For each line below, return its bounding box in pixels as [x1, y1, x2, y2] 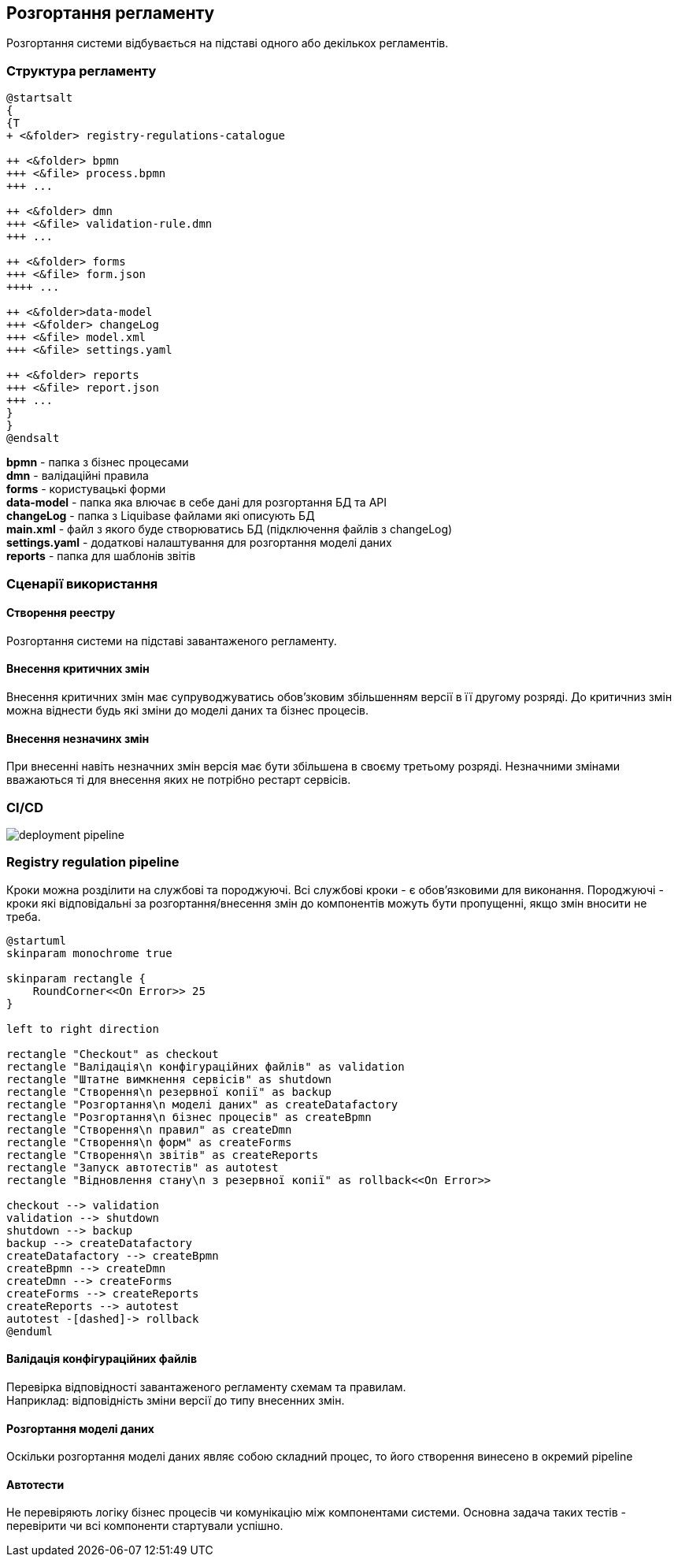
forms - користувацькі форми [6, 482, 166, 496]
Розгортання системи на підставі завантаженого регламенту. [6, 633, 337, 648]
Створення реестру [6, 606, 116, 620]
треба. [6, 909, 41, 923]
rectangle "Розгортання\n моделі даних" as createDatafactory [6, 1097, 398, 1111]
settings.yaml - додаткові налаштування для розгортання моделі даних [6, 536, 392, 550]
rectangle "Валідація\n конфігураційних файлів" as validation [6, 1060, 405, 1073]
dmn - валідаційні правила [6, 469, 149, 483]
